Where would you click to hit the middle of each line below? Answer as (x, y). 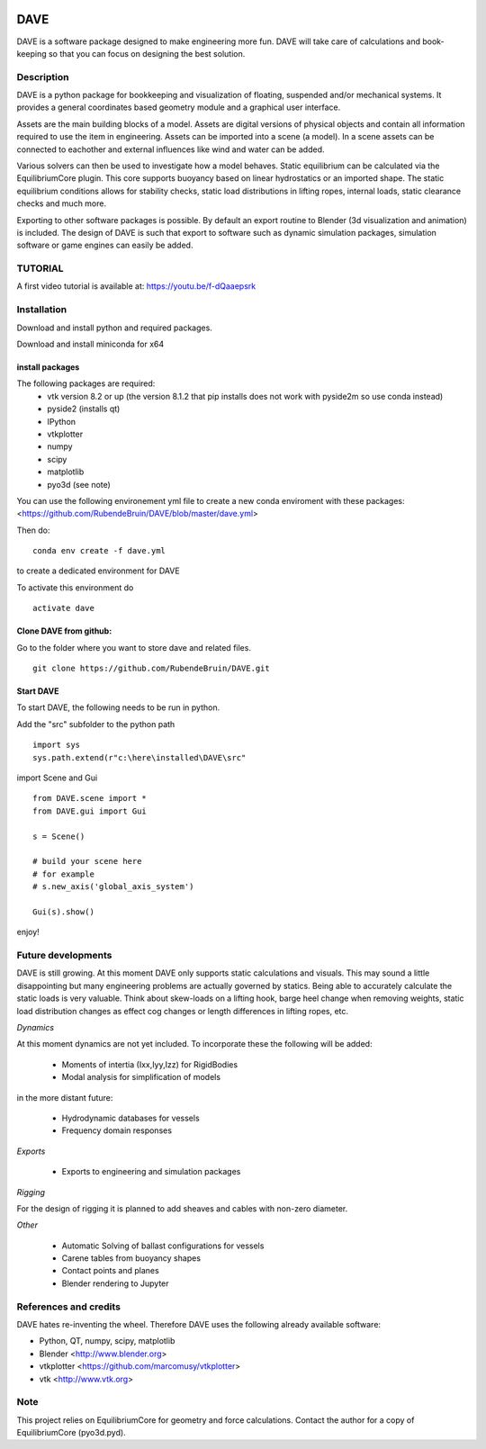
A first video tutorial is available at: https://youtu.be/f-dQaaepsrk (136, 286)
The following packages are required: (86, 383)
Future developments (64, 956)
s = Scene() (59, 836)
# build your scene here (87, 861)
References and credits (69, 1307)
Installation (42, 310)
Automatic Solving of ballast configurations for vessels (163, 1246)
